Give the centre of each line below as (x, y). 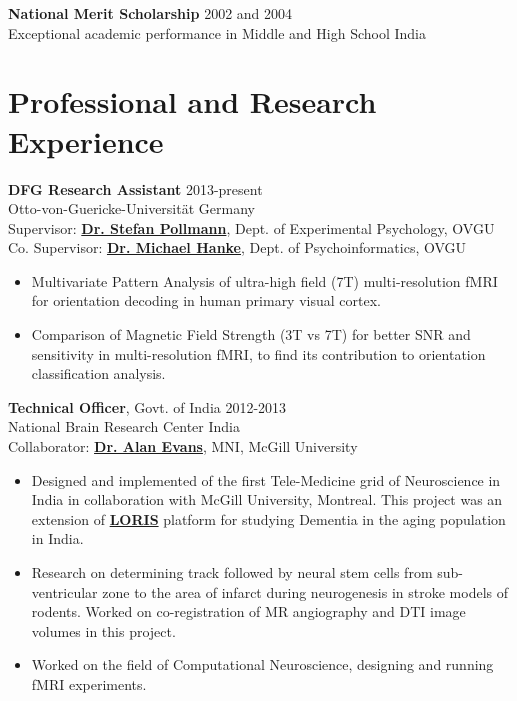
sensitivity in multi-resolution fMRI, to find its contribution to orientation (258, 353)
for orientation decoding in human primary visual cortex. (206, 300)
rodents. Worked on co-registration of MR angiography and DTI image (248, 611)
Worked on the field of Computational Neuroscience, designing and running (262, 664)
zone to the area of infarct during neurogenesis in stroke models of (305, 591)
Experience (86, 140)
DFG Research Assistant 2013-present (135, 188)
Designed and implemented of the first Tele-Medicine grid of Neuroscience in (266, 479)
